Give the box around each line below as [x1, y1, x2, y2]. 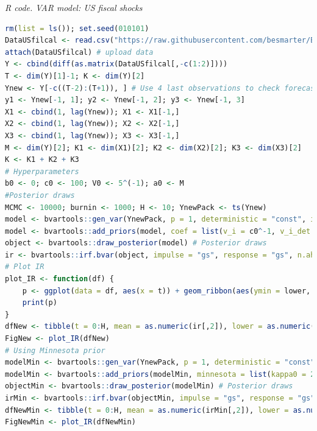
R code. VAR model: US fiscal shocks [5, 1, 143, 13]
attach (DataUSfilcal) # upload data [5, 47, 154, 57]
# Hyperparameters [5, 167, 79, 176]
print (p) [22, 298, 57, 307]
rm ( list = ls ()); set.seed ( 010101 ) [5, 24, 149, 33]
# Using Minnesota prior [5, 346, 105, 355]
